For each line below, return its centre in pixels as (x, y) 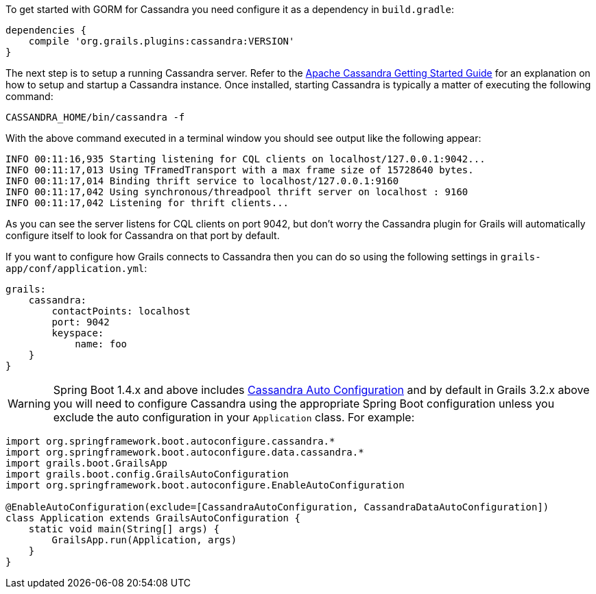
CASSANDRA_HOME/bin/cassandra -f (95, 117)
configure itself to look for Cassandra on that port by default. (143, 235)
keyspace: (78, 333)
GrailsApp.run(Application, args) (144, 540)
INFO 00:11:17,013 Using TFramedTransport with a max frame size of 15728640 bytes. (240, 170)
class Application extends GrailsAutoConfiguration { (153, 518)
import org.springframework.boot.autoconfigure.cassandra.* (170, 441)
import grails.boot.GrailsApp (87, 463)
